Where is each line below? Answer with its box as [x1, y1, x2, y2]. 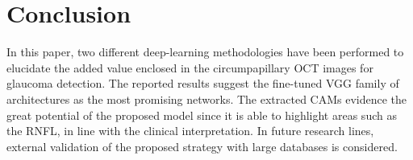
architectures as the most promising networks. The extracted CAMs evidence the [6, 90, 407, 107]
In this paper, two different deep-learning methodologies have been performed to [6, 43, 404, 60]
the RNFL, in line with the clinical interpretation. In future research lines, [6, 122, 374, 139]
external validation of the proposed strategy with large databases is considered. [6, 137, 398, 154]
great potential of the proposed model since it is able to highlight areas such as [6, 106, 397, 123]
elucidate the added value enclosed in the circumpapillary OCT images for [6, 59, 373, 76]
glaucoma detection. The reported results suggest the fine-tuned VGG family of [6, 75, 399, 92]
